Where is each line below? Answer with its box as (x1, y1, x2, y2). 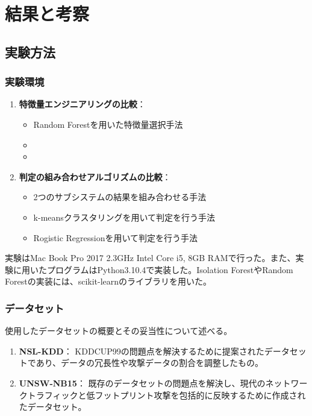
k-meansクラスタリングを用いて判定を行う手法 (33, 210, 216, 223)
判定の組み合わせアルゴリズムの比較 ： (19, 170, 171, 183)
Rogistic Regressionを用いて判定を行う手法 (33, 231, 198, 244)
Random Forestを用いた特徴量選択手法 (33, 118, 183, 130)
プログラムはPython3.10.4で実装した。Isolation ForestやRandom (46, 263, 293, 276)
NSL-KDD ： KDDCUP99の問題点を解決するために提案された (19, 344, 264, 357)
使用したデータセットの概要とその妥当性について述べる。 (5, 324, 232, 337)
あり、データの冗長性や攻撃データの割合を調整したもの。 (36, 356, 264, 369)
